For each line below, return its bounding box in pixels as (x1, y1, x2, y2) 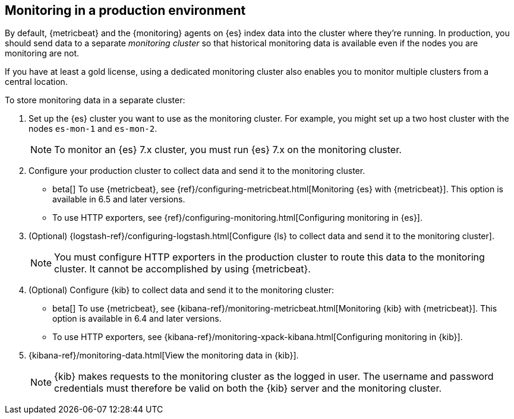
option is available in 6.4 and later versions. (52, 313, 222, 324)
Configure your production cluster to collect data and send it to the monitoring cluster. (29, 166, 365, 176)
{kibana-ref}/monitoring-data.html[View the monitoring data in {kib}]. (29, 350, 299, 361)
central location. (5, 77, 68, 87)
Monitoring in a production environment (5, 3, 246, 18)
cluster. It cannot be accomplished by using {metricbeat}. (54, 263, 311, 275)
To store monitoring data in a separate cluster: (5, 95, 185, 106)
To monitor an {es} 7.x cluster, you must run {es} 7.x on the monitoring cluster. (54, 144, 402, 156)
